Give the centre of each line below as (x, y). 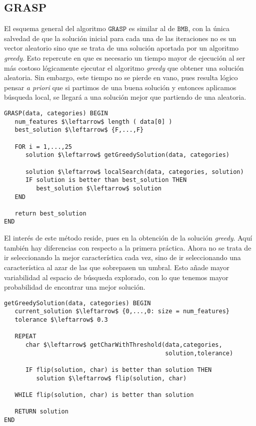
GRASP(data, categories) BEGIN (56, 113)
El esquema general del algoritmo (55, 28)
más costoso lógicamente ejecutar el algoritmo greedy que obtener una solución (124, 67)
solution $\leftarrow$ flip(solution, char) (111, 378)
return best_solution (50, 213)
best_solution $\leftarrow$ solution (99, 188)
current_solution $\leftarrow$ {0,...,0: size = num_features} (122, 311)
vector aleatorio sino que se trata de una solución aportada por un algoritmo (121, 48)
